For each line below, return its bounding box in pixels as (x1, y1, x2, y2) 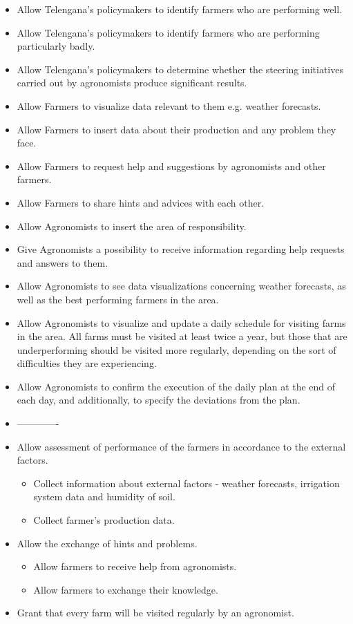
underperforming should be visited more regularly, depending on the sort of (17, 342, 336, 357)
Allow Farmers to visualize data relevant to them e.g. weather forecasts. (17, 98, 321, 113)
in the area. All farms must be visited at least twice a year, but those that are (17, 329, 347, 343)
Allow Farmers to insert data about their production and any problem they (17, 122, 336, 136)
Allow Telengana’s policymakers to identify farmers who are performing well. (17, 2, 343, 16)
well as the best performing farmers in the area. (17, 292, 219, 306)
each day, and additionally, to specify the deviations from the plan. (17, 393, 300, 407)
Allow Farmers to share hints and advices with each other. (17, 195, 265, 209)
